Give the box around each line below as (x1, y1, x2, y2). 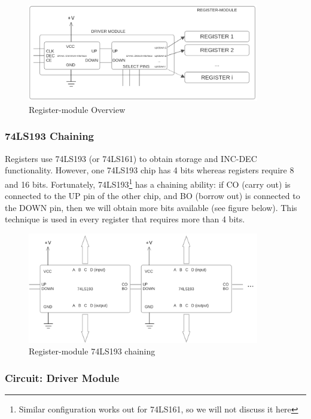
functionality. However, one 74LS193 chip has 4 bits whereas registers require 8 (5, 164, 294, 176)
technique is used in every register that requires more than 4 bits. (5, 213, 245, 225)
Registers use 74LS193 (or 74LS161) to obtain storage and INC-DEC (5, 152, 257, 164)
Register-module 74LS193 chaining (29, 345, 155, 357)
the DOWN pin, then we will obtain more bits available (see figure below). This (5, 201, 297, 213)
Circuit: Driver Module (5, 370, 120, 385)
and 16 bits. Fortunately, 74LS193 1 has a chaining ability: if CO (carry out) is (5, 176, 291, 190)
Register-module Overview (29, 103, 126, 115)
